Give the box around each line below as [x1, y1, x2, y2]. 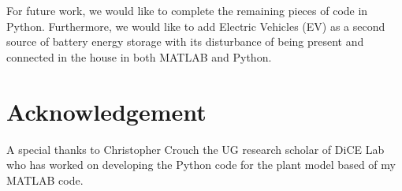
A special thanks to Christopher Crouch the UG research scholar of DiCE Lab [6, 140, 385, 157]
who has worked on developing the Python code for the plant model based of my [6, 156, 396, 173]
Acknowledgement [6, 95, 207, 127]
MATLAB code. [6, 171, 84, 188]
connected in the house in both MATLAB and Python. [6, 48, 272, 65]
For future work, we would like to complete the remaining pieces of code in [6, 2, 368, 18]
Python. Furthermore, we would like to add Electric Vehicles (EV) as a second [6, 17, 385, 34]
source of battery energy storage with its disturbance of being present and [6, 33, 364, 50]
